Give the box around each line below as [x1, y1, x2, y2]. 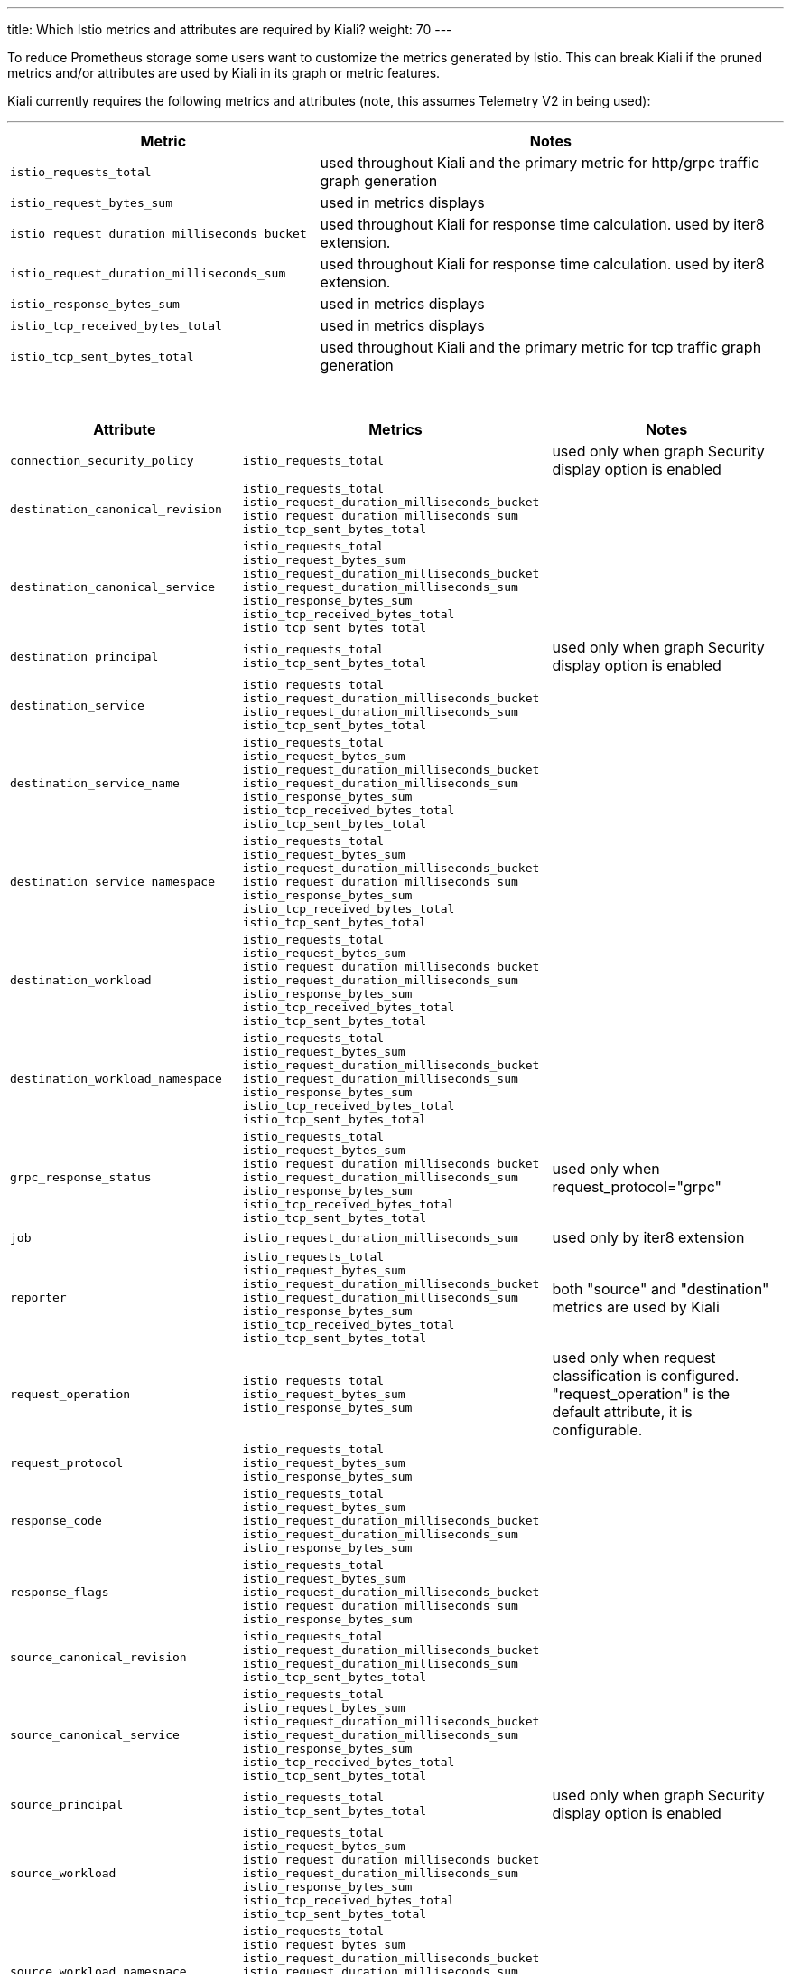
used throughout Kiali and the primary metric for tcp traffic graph [320, 338, 762, 356]
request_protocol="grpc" [552, 1177, 722, 1196]
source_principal [10, 1797, 124, 1811]
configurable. [552, 1421, 643, 1439]
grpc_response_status [10, 1170, 152, 1184]
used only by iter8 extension [552, 1228, 745, 1246]
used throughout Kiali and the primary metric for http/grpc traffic [320, 154, 760, 172]
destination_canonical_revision [10, 502, 222, 516]
